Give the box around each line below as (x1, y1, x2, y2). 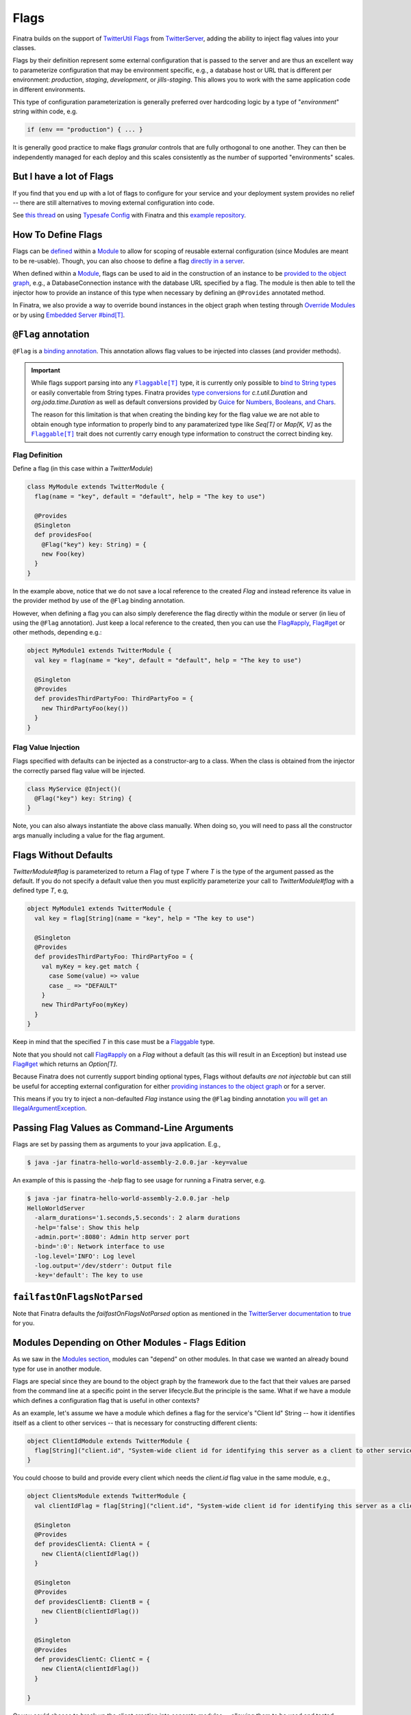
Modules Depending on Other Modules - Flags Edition (12, 1337, 247, 1349)
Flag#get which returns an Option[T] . (12, 1060, 118, 1068)
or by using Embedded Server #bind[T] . (12, 311, 125, 319)
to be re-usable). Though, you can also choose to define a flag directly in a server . (12, 257, 245, 265)
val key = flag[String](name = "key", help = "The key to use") (34, 914, 255, 922)
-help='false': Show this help (34, 1223, 140, 1231)
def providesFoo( (34, 531, 92, 539)
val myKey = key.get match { (41, 962, 140, 970)
